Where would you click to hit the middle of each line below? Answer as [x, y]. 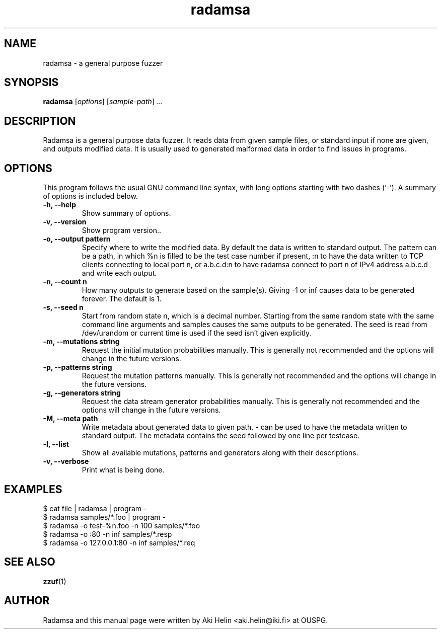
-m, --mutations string [81, 342]
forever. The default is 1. [122, 299]
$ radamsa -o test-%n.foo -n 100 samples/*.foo [122, 525]
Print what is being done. [123, 470]
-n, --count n [65, 282]
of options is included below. [90, 196]
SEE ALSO [30, 562]
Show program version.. [122, 230]
